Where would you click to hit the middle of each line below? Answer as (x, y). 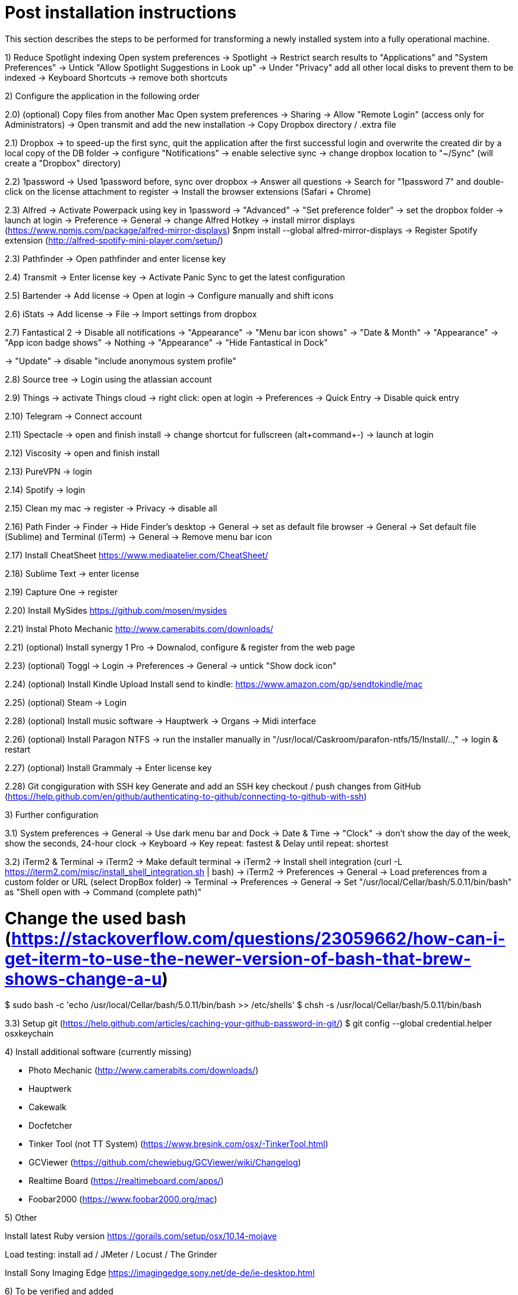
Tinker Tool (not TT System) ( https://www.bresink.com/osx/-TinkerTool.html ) (179, 1144)
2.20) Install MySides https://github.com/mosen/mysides (116, 610)
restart (18, 749)
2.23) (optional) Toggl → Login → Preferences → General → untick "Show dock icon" (171, 665)
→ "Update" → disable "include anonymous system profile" (121, 361)
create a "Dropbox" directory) (63, 163)
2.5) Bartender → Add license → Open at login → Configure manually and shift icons (169, 295)
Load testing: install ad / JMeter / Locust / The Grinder (111, 1255)
